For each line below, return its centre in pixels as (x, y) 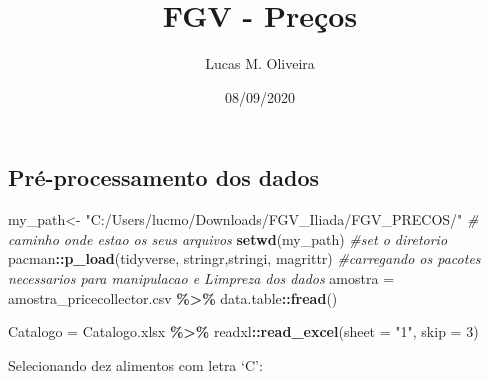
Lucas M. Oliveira (260, 63)
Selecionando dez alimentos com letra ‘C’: (135, 364)
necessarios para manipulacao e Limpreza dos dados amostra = (201, 277)
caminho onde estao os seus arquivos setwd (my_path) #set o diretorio (228, 238)
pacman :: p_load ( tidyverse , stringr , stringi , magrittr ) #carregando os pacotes (244, 258)
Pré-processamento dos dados (163, 177)
